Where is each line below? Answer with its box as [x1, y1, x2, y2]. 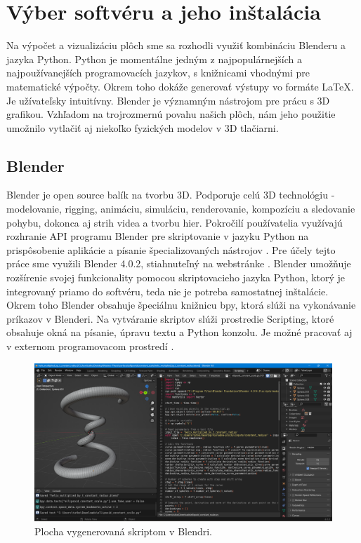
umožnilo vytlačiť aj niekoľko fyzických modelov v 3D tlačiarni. [6, 120, 279, 135]
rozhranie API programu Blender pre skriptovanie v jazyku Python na [6, 229, 309, 243]
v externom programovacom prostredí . [6, 339, 174, 354]
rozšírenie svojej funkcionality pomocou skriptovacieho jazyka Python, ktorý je [6, 270, 346, 285]
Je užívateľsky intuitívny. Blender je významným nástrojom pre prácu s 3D [6, 93, 330, 107]
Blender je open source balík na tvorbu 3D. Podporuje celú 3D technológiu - [6, 187, 335, 202]
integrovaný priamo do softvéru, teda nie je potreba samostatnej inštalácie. [6, 283, 329, 298]
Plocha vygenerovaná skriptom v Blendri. [34, 523, 212, 538]
